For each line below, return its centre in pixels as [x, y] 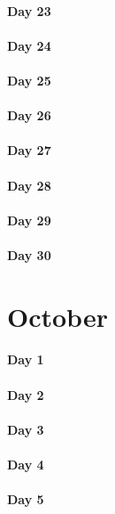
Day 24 [29, 45]
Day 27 [29, 150]
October [57, 316]
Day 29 [29, 220]
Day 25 [29, 80]
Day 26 [29, 115]
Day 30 [29, 254]
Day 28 [29, 185]
